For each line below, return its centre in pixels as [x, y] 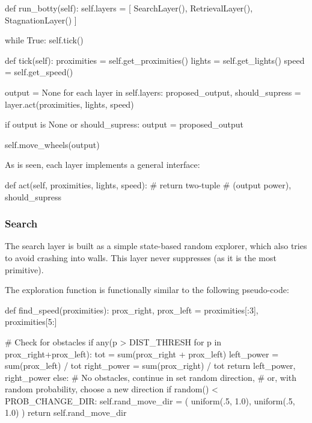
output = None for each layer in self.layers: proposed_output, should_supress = [153, 92]
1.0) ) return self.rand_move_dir [66, 412]
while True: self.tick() [44, 40]
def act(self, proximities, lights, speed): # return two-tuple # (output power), [148, 184]
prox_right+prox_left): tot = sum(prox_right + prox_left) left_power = [142, 354]
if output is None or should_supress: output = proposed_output [124, 124]
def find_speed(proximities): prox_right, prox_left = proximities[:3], [132, 310]
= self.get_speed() [39, 72]
